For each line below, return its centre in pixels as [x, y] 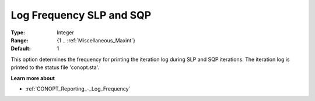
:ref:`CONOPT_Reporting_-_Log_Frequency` [78, 89]
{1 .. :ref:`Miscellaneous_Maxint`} [96, 40]
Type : [18, 33]
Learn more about [33, 78]
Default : [21, 49]
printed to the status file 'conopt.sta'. [55, 67]
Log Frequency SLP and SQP [81, 15]
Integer [65, 33]
